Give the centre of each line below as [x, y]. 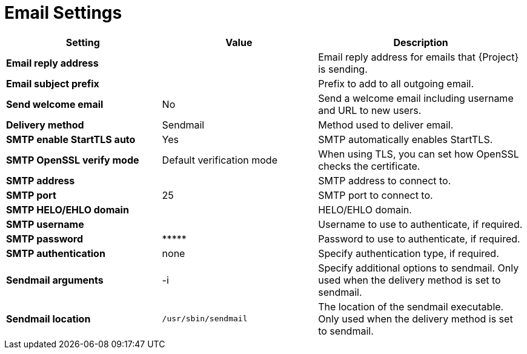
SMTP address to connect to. [385, 180]
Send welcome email [55, 104]
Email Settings [63, 13]
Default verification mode [220, 160]
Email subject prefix [53, 83]
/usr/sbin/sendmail [205, 319]
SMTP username [45, 224]
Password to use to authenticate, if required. [419, 239]
